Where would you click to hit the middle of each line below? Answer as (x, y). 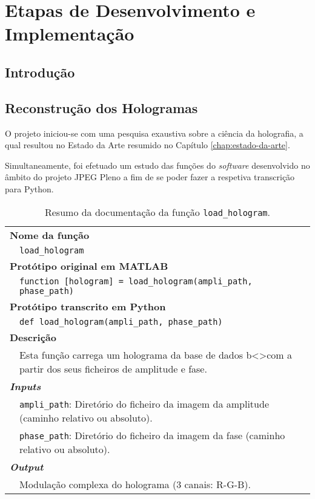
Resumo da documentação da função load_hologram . (157, 212)
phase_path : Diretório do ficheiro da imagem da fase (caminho (152, 435)
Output (27, 466)
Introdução (40, 72)
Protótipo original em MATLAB (89, 266)
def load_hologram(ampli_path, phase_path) (121, 321)
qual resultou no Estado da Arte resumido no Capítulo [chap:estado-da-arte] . (148, 145)
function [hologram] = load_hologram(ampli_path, (136, 281)
